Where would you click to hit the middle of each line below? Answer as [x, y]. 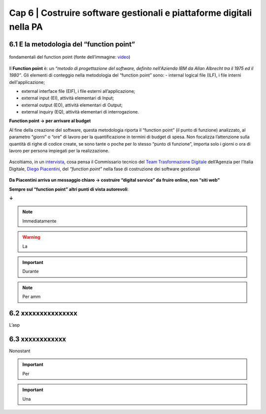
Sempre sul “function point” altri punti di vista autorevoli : [69, 189]
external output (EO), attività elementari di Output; [72, 105]
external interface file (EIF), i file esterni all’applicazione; [78, 91]
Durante [31, 271]
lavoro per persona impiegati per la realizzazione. [59, 151]
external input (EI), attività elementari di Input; [68, 98]
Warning [31, 237]
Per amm [32, 297]
